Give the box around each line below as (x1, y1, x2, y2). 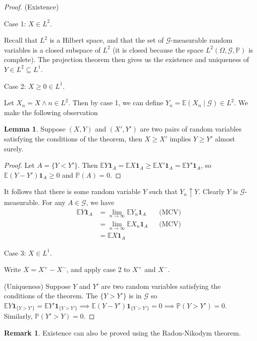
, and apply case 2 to (66, 264, 130, 274)
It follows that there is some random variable (4, 186, 141, 197)
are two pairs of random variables (140, 124, 242, 134)
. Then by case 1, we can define (68, 97, 163, 108)
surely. (4, 143, 24, 153)
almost (215, 133, 235, 143)
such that (149, 186, 178, 197)
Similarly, (4, 311, 33, 321)
